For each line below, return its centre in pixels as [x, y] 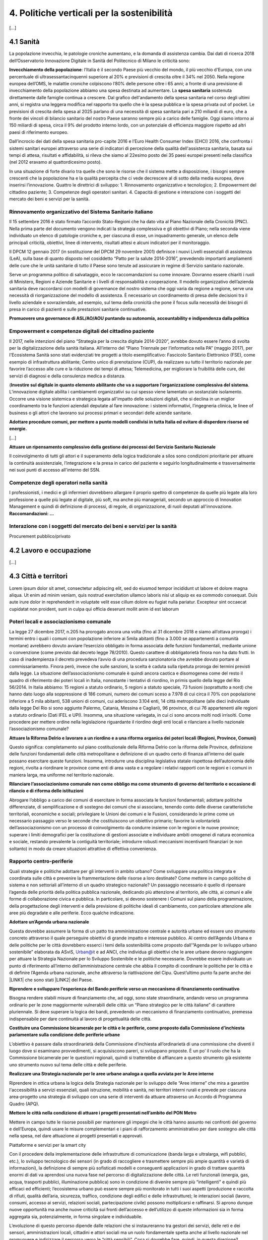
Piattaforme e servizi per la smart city [48, 1145]
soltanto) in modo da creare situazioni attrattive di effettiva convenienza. [83, 849]
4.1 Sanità [24, 42]
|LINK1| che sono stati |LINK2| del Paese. [51, 980]
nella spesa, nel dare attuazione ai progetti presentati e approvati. [76, 1136]
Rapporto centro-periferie [41, 862]
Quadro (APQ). [24, 1104]
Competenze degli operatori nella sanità [58, 483]
